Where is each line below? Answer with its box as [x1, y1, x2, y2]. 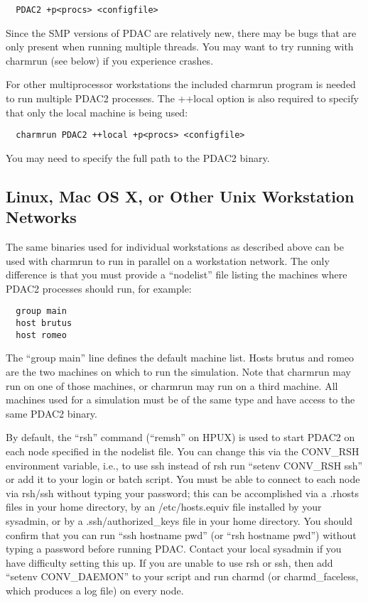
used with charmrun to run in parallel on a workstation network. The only [6, 253, 330, 268]
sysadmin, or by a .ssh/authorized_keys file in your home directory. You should [6, 513, 352, 528]
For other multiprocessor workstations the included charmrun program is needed [6, 77, 356, 92]
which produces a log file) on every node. [6, 582, 184, 597]
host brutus [16, 318, 72, 329]
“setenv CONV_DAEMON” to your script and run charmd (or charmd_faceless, [6, 569, 359, 584]
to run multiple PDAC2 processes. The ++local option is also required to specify [6, 91, 359, 106]
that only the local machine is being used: [6, 104, 188, 119]
